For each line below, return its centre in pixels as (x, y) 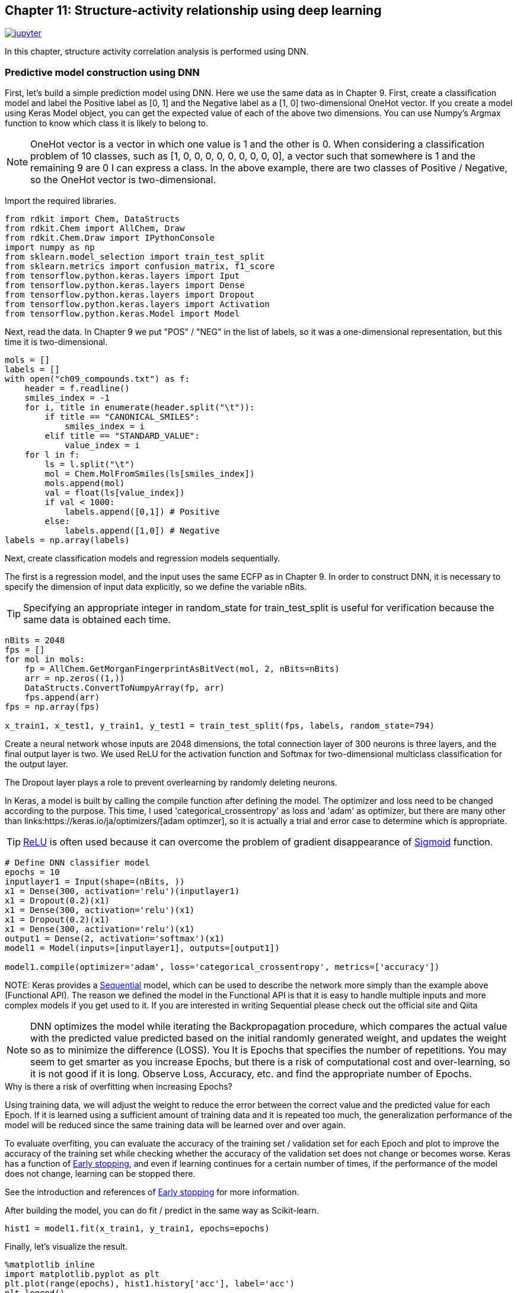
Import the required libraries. (60, 201)
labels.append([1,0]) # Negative (142, 531)
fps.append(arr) (62, 697)
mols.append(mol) (85, 483)
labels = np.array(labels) (67, 540)
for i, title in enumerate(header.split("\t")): (140, 408)
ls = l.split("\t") (90, 464)
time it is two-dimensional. (56, 342)
